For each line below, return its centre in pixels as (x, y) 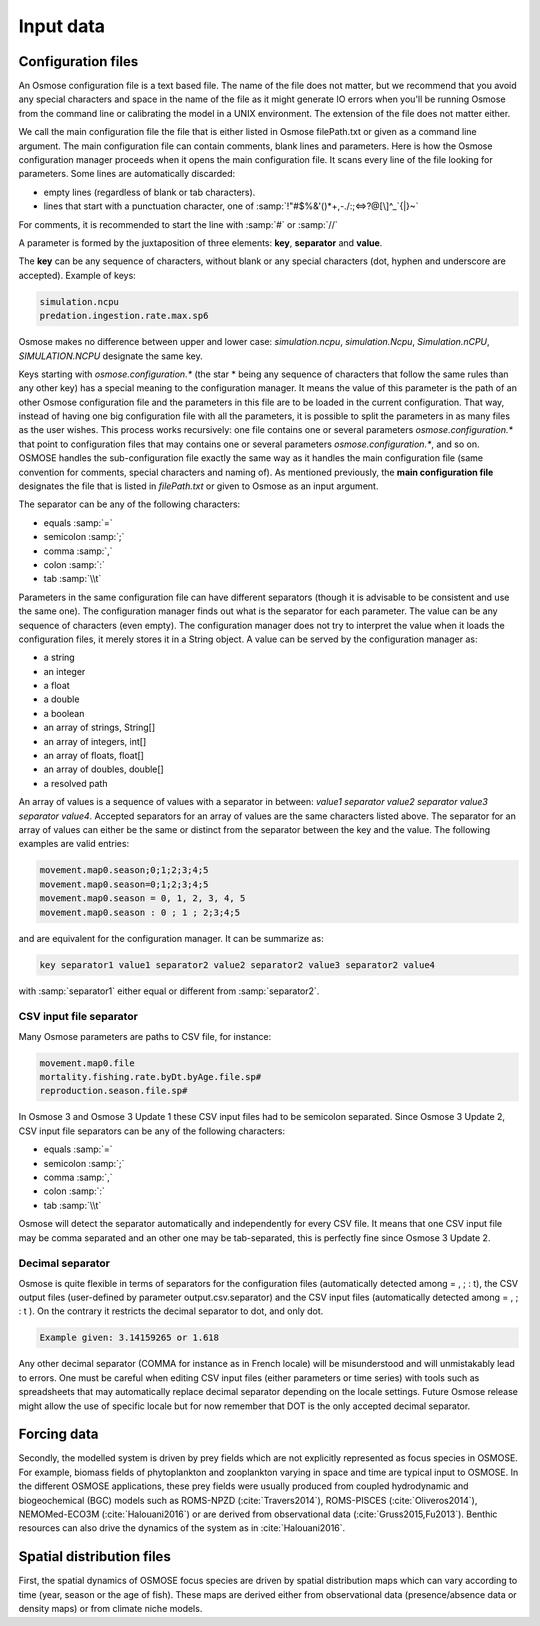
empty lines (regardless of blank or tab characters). (149, 192)
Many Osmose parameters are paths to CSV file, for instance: (145, 1036)
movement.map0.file (87, 1063)
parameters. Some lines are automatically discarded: (127, 174)
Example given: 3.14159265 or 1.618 (129, 1338)
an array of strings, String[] (99, 727)
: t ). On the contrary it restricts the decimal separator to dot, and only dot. (171, 1311)
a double (61, 699)
